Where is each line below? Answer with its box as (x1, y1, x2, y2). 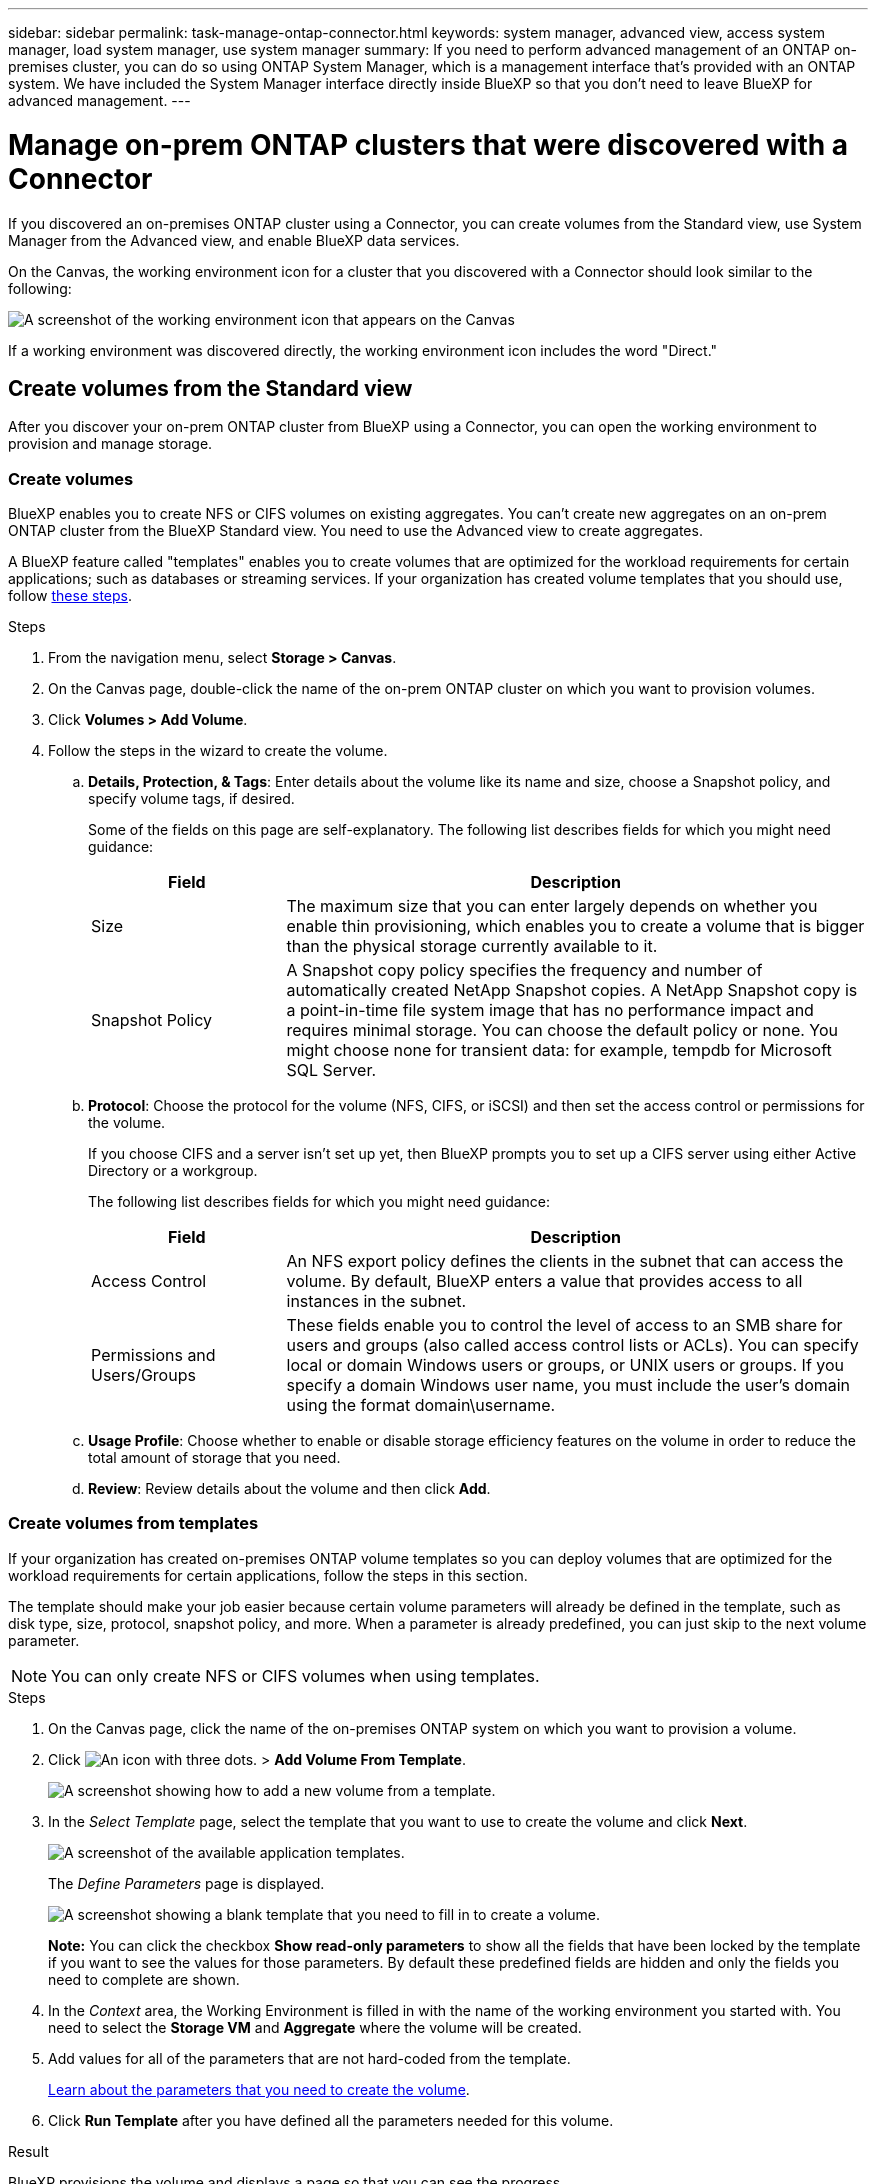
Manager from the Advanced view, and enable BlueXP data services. (8, 231, 460, 249)
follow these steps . (8, 587, 132, 605)
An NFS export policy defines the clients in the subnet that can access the (286, 1251, 844, 1272)
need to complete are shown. (48, 1970, 240, 1988)
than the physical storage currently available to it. (286, 936, 658, 957)
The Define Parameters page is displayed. (48, 1874, 325, 1892)
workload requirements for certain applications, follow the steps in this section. (8, 1566, 528, 1584)
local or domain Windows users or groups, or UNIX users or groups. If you (286, 1355, 845, 1376)
